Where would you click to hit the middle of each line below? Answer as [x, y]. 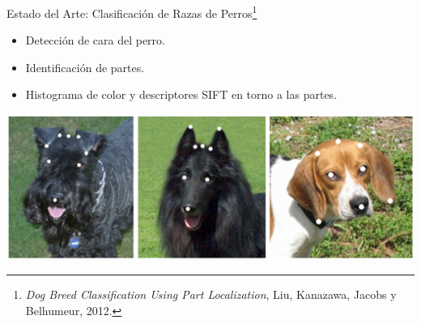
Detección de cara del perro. [95, 40]
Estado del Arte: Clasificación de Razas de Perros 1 [132, 12]
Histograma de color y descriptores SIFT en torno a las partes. [181, 94]
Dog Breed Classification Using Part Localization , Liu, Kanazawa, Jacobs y [211, 294]
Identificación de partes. [85, 67]
